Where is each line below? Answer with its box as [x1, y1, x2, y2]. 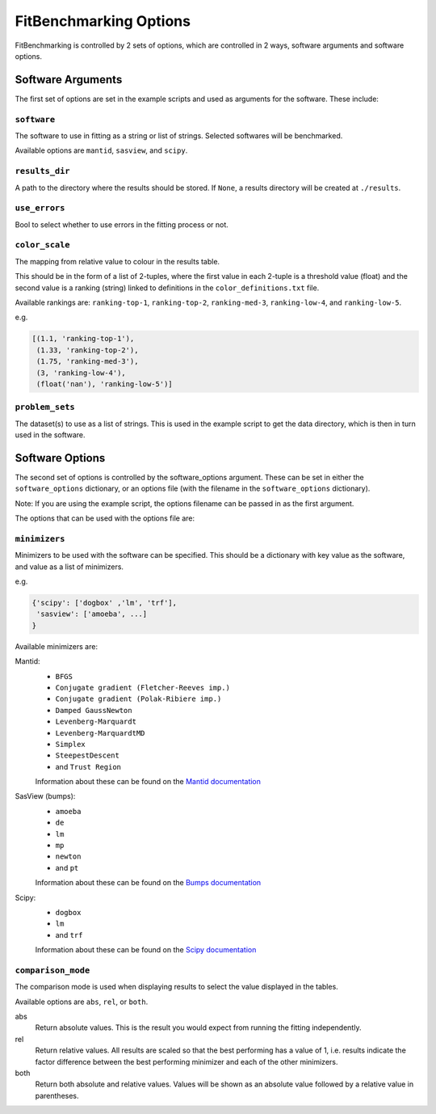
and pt [55, 863, 79, 872]
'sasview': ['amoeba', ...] [36, 610, 148, 618]
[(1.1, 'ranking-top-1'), [31, 334, 135, 344]
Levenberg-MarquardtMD [55, 728, 145, 737]
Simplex [55, 740, 86, 749]
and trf [55, 930, 83, 939]
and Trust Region [55, 762, 121, 771]
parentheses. [35, 1091, 80, 1100]
